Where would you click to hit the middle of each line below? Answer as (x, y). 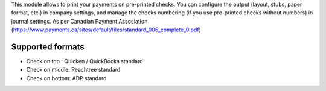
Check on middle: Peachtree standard (73, 70)
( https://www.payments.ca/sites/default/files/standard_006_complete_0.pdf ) (106, 30)
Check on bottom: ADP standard (66, 78)
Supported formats (48, 47)
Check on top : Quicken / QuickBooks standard (85, 61)
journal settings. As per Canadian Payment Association (79, 21)
